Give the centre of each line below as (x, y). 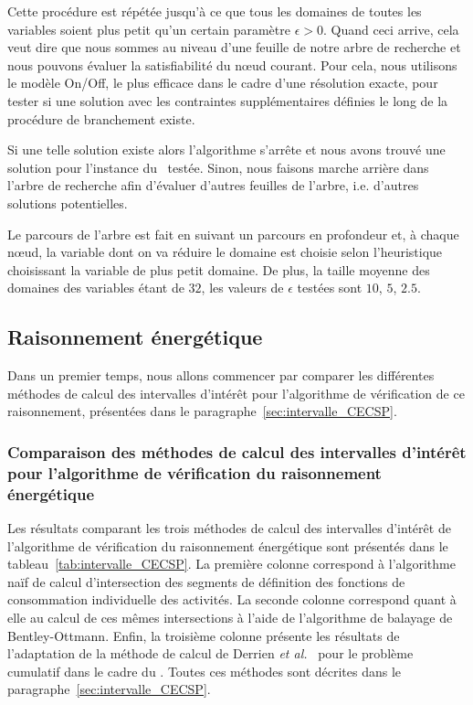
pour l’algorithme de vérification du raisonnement (194, 472)
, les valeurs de (242, 288)
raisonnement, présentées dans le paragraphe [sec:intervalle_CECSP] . (202, 411)
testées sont (330, 288)
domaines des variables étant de (96, 288)
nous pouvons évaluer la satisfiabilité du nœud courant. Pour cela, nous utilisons (232, 64)
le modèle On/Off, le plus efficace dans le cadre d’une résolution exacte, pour (223, 83)
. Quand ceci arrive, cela (391, 29)
